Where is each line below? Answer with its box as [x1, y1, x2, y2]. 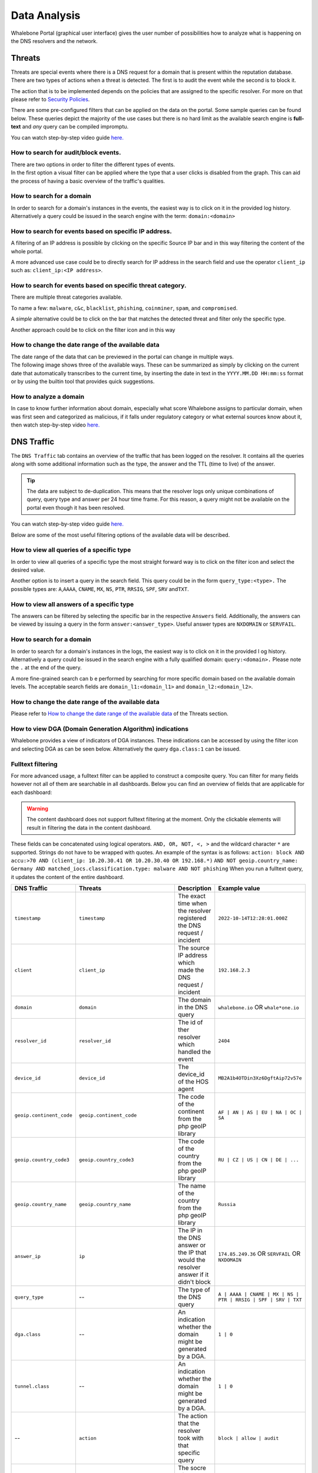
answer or [177, 1241, 206, 1249]
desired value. [11, 566, 45, 574]
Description [177, 884, 212, 893]
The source [177, 944, 210, 952]
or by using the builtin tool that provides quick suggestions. [11, 378, 155, 385]
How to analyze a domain [11, 392, 85, 401]
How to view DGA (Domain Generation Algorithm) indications [11, 725, 188, 733]
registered [177, 914, 207, 922]
